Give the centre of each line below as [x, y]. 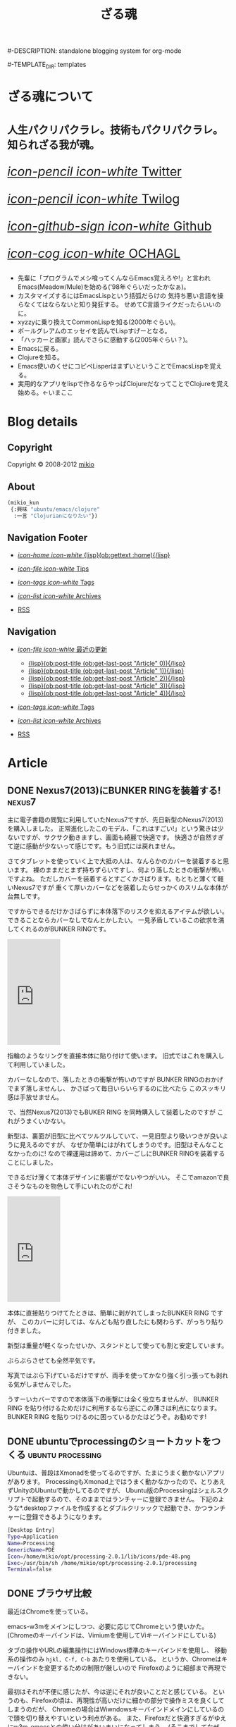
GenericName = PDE [31, 1550]
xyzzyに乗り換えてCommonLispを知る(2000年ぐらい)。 [98, 322]
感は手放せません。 [35, 1097]
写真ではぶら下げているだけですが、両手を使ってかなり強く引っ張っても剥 [115, 1375]
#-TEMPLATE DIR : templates [47, 66]
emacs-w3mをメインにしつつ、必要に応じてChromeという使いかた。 [108, 1627]
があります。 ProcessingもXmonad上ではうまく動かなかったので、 [104, 1482]
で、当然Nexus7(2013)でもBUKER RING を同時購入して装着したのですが [112, 1112]
